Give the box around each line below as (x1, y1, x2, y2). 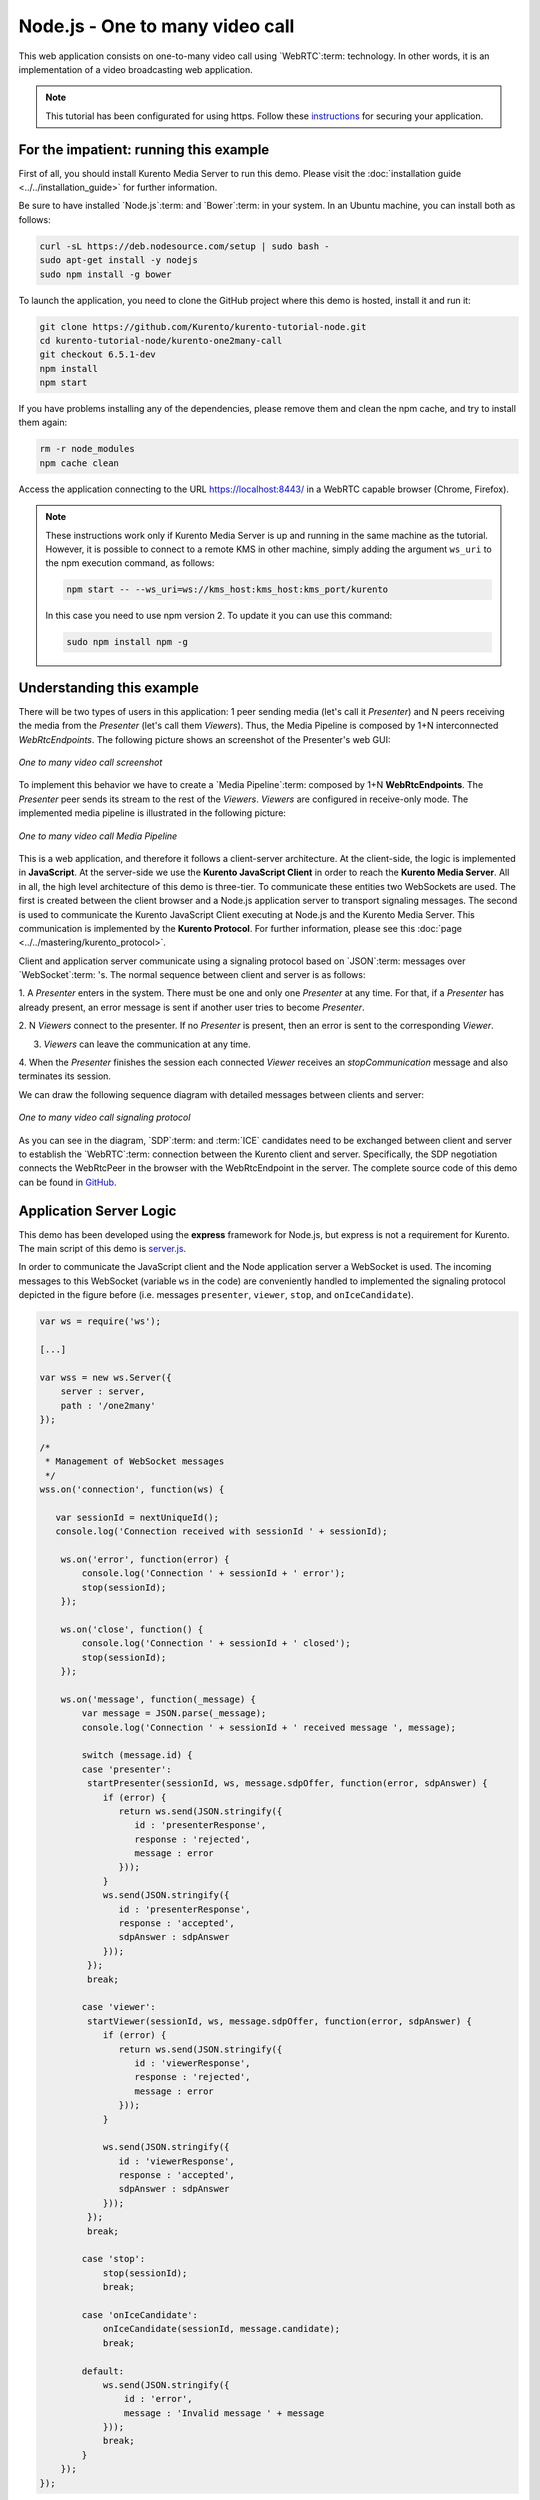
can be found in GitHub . (18, 1176, 117, 1188)
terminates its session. (18, 1070, 112, 1082)
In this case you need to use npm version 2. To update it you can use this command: (45, 610, 393, 622)
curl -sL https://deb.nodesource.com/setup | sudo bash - (39, 240, 330, 252)
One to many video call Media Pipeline (18, 830, 178, 842)
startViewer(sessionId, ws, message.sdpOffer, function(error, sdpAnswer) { (86, 2015, 472, 2027)
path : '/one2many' (60, 1400, 157, 1411)
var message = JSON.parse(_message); (81, 1708, 267, 1719)
